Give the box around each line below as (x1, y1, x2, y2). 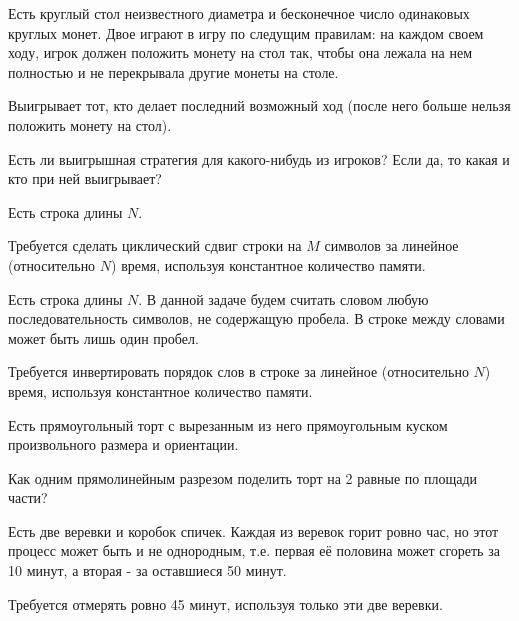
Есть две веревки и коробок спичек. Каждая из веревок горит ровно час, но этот (8, 520, 499, 541)
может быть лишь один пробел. (8, 327, 199, 348)
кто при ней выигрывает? (8, 168, 162, 189)
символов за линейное (324, 235, 459, 256)
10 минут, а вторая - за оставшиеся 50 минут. (8, 560, 287, 581)
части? (8, 487, 48, 508)
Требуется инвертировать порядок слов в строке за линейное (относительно (8, 361, 469, 382)
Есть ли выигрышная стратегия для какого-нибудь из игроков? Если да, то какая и (8, 148, 510, 169)
